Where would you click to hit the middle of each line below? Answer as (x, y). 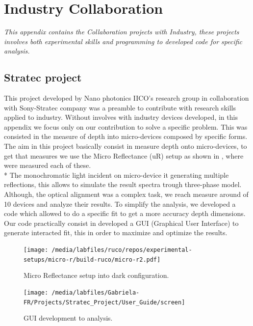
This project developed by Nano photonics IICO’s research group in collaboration (126, 98)
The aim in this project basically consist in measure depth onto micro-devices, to (126, 146)
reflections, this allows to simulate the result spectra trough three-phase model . (123, 184)
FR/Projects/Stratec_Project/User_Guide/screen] (104, 302)
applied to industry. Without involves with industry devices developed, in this (121, 117)
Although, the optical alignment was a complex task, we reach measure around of (126, 194)
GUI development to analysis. (68, 318)
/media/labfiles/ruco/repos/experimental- (122, 250)
